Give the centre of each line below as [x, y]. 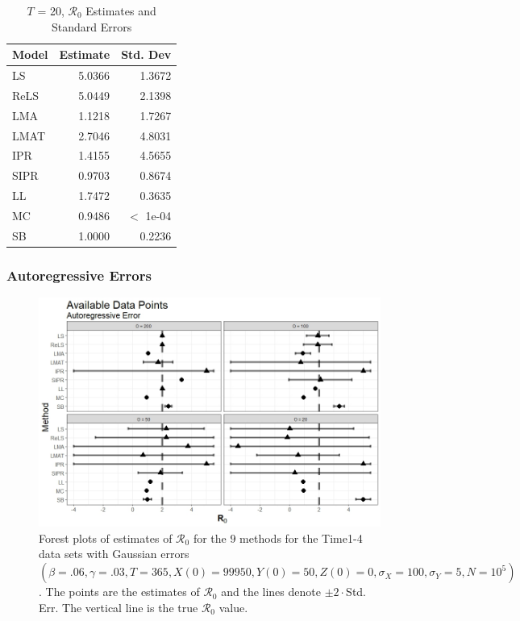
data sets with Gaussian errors [114, 554]
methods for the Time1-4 [301, 538]
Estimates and [121, 10]
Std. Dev [146, 54]
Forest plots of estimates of [106, 538]
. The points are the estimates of [119, 592]
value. [233, 607]
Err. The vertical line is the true [119, 607]
